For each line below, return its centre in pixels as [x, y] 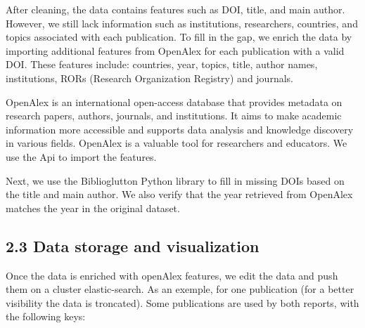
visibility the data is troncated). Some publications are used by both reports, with [182, 302]
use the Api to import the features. [81, 156]
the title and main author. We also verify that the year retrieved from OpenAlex [179, 194]
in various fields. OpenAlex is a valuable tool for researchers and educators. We [177, 143]
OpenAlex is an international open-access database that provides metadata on [174, 101]
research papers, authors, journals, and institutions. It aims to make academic [174, 116]
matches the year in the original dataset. [93, 208]
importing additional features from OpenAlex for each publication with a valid [175, 50]
